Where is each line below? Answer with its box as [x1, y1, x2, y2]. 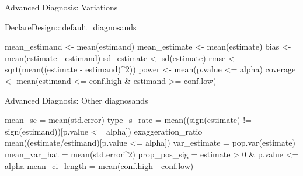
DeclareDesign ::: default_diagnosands [5, 20, 137, 33]
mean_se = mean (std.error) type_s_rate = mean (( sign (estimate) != [5, 114, 252, 126]
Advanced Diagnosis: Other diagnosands [5, 94, 148, 106]
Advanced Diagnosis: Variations [5, 1, 118, 13]
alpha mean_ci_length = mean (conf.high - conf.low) [5, 159, 194, 171]
